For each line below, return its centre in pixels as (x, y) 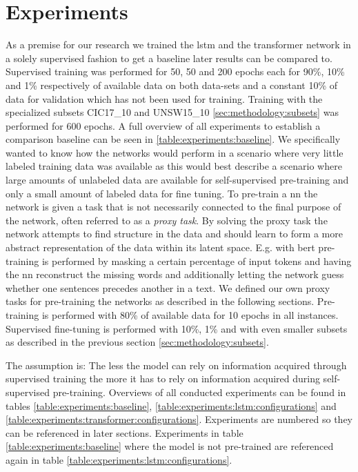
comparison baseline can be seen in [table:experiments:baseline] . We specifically (173, 139)
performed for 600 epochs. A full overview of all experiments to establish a (163, 125)
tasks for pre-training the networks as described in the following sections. (160, 301)
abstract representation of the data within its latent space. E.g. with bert (160, 247)
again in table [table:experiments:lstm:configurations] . (119, 459)
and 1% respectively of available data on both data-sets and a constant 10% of (171, 85)
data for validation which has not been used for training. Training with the (164, 98)
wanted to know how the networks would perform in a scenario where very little (175, 152)
